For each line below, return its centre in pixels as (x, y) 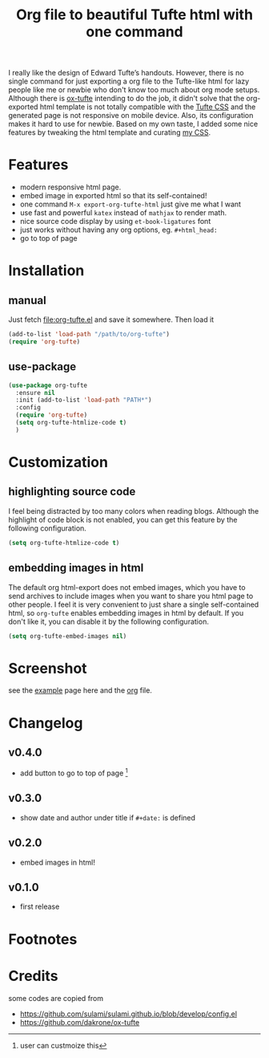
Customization (58, 462)
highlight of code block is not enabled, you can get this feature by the (123, 519)
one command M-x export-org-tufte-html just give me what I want (130, 204)
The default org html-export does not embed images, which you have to (127, 587)
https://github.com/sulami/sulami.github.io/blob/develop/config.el (128, 1014)
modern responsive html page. (70, 187)
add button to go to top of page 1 (74, 772)
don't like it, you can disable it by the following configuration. (109, 621)
